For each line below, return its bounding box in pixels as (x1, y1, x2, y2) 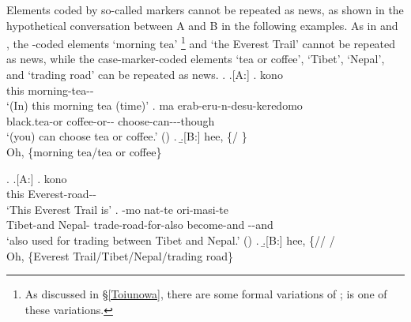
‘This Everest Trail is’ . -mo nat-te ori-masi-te (6, 200, 228, 217)
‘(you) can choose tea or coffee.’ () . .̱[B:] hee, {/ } (6, 128, 247, 144)
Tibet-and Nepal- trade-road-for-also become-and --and (6, 216, 273, 233)
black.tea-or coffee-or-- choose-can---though (6, 112, 215, 129)
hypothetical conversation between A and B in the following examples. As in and (6, 17, 398, 33)
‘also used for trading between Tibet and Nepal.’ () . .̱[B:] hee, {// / (6, 231, 335, 248)
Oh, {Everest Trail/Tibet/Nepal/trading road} (6, 247, 234, 264)
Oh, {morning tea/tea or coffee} (6, 144, 162, 159)
